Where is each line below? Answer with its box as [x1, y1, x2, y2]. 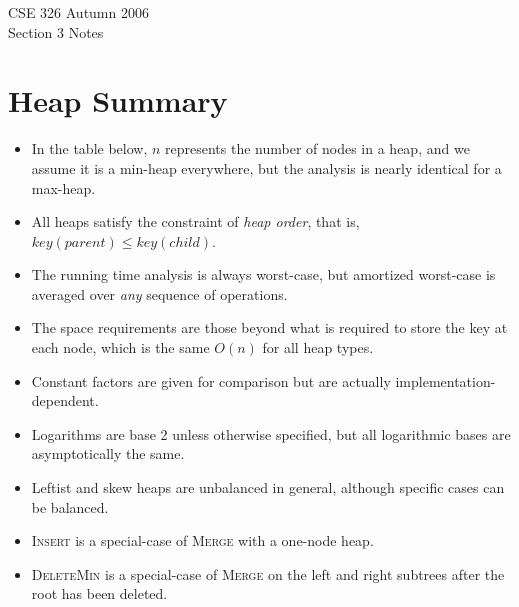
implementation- [395, 370, 496, 391]
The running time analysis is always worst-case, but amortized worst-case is [31, 264, 496, 285]
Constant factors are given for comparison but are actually [31, 370, 391, 391]
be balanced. [31, 496, 109, 517]
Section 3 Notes [8, 21, 104, 42]
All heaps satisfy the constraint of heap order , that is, [31, 211, 360, 232]
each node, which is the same [31, 337, 210, 358]
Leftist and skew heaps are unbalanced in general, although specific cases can [31, 477, 505, 498]
